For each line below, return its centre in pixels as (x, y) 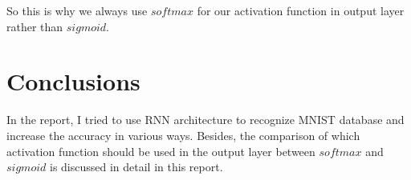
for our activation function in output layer (301, 10)
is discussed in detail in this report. (136, 167)
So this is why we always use (77, 10)
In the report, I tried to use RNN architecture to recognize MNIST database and (205, 120)
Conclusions (73, 81)
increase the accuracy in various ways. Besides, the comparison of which (183, 135)
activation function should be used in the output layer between (161, 151)
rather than (35, 26)
